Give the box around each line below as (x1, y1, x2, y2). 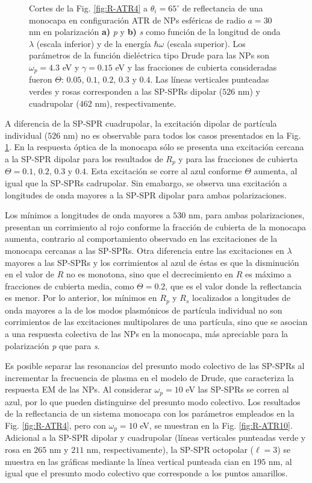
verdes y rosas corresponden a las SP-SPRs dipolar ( (29, 85, 223, 98)
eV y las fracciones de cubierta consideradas (115, 60, 277, 73)
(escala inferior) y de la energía (36, 37, 151, 49)
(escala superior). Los (166, 37, 246, 49)
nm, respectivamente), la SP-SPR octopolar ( (86, 443, 254, 456)
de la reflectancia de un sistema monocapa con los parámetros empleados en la (5, 407, 295, 420)
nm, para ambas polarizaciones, (189, 209, 305, 221)
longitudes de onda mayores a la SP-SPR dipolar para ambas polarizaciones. (5, 188, 287, 201)
